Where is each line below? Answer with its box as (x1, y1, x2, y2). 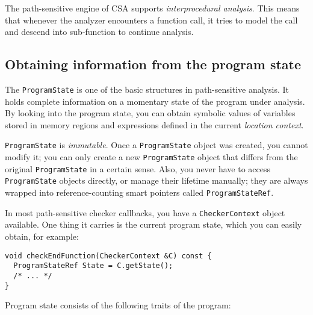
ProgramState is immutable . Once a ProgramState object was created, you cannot (5, 139, 308, 151)
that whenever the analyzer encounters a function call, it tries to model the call (5, 13, 298, 26)
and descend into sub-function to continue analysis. (5, 25, 194, 38)
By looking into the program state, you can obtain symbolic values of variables (5, 107, 296, 119)
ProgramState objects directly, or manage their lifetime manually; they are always (5, 174, 308, 187)
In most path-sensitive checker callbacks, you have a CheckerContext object (5, 206, 285, 219)
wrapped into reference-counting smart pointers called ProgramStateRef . (5, 186, 274, 199)
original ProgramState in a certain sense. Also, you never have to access (5, 162, 271, 175)
